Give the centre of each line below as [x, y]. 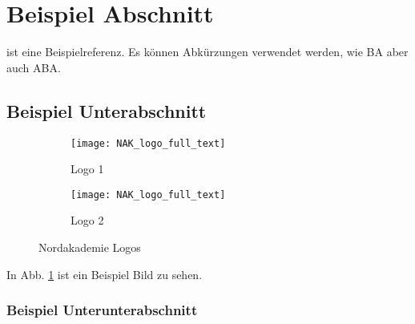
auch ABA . [34, 67]
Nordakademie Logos [90, 247]
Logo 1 [87, 169]
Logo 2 [87, 220]
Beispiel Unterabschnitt [107, 110]
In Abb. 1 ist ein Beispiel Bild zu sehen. [105, 274]
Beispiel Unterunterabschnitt [102, 310]
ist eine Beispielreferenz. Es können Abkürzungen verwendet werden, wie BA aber [207, 52]
